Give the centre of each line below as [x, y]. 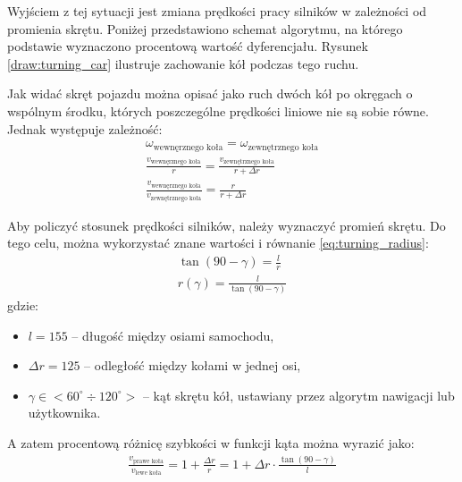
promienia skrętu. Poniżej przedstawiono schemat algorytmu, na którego [205, 28]
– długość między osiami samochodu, [173, 335]
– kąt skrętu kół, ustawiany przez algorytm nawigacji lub [298, 395]
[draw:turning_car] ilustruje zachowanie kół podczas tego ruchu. [183, 63]
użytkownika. [64, 413]
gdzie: [23, 305]
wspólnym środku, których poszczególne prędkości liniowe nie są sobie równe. [218, 110]
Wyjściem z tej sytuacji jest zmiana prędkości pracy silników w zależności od [217, 11]
